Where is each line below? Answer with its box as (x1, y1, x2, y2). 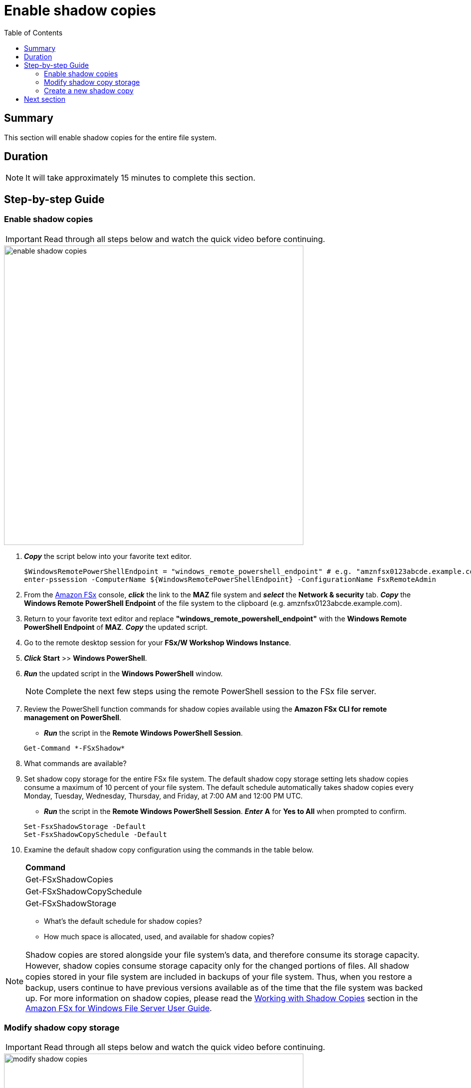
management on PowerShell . (24, 713, 121, 722)
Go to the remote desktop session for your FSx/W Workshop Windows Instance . (24, 638, 291, 647)
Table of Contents (4, 28, 63, 37)
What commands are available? (24, 759, 127, 768)
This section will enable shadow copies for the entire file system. (4, 133, 217, 142)
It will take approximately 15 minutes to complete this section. (25, 173, 255, 183)
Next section (24, 94, 66, 103)
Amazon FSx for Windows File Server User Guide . (25, 1003, 212, 1013)
